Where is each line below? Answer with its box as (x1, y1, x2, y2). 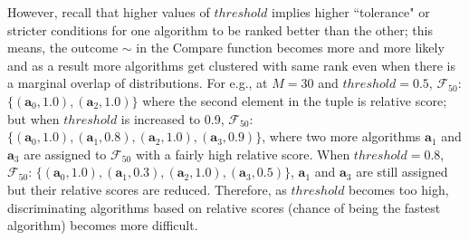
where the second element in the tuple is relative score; (142, 91, 447, 110)
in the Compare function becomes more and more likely (136, 38, 445, 57)
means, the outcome (7, 38, 119, 57)
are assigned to (24, 144, 107, 163)
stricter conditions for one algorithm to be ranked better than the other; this (7, 20, 433, 39)
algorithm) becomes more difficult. (7, 216, 198, 235)
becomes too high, (349, 179, 449, 198)
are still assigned (356, 162, 448, 181)
